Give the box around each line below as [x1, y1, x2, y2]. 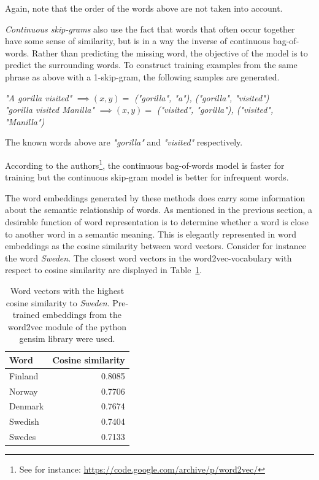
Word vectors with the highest [10, 284, 125, 296]
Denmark [9, 400, 44, 412]
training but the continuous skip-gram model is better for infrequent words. [5, 171, 289, 184]
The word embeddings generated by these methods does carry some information [5, 191, 306, 204]
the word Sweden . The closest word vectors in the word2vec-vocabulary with [5, 251, 292, 264]
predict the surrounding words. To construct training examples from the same [5, 58, 298, 71]
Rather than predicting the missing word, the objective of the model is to [32, 46, 308, 59]
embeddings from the [42, 308, 121, 321]
